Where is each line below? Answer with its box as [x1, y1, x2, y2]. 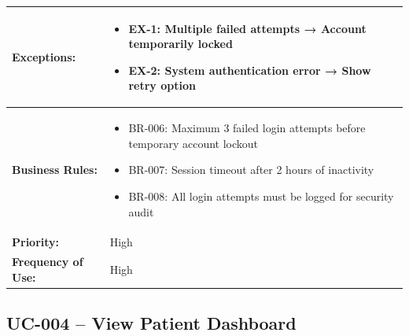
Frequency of [12, 253, 83, 270]
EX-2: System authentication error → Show [128, 61, 371, 78]
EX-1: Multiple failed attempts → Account [128, 20, 367, 36]
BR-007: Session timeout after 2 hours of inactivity [128, 161, 374, 178]
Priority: [12, 234, 60, 250]
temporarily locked [128, 35, 233, 52]
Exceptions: [12, 48, 76, 65]
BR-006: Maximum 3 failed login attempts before [128, 120, 366, 136]
